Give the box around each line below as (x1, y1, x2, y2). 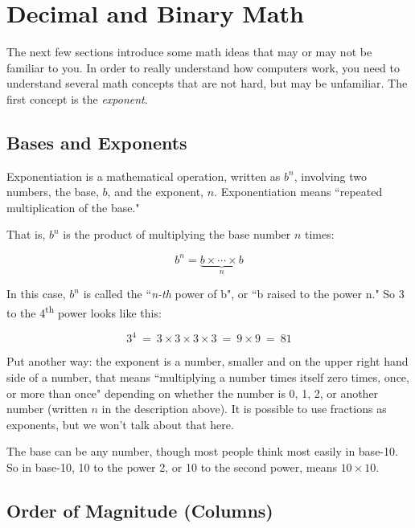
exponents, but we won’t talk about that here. (6, 415, 234, 432)
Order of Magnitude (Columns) (6, 497, 273, 522)
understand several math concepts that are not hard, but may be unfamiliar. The (6, 75, 408, 92)
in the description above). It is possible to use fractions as (101, 400, 387, 417)
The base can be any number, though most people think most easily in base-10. (6, 443, 398, 460)
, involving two (294, 167, 367, 184)
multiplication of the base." (6, 199, 140, 215)
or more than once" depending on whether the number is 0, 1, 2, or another (6, 384, 379, 401)
